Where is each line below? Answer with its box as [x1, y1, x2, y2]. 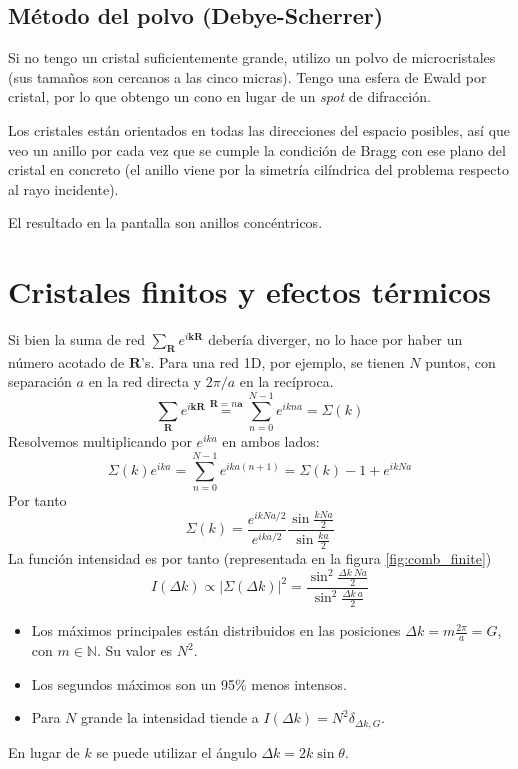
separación [8, 371, 72, 392]
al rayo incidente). [8, 178, 119, 199]
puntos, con [425, 351, 496, 372]
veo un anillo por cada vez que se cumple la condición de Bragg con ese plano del [8, 139, 506, 160]
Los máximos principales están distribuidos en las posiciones [31, 620, 401, 641]
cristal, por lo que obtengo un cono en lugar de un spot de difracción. [8, 86, 431, 107]
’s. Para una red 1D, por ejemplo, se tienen [141, 351, 405, 372]
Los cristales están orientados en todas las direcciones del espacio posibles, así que [8, 119, 511, 140]
